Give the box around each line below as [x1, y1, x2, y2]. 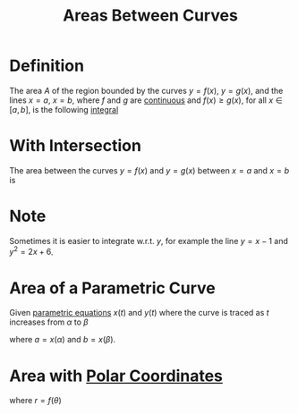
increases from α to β [9, 317, 89, 327]
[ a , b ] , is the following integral [9, 104, 119, 114]
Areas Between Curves [62, 5, 239, 26]
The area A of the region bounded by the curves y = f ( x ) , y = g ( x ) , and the [9, 85, 284, 96]
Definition [9, 55, 85, 76]
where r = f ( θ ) [9, 395, 63, 406]
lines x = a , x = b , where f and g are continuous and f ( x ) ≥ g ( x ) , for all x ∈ [9, 95, 284, 106]
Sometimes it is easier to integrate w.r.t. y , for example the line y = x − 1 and [9, 235, 289, 246]
